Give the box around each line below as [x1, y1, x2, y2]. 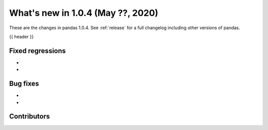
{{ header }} [9, 34, 34, 40]
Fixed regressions [9, 46, 66, 55]
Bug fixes [9, 80, 39, 88]
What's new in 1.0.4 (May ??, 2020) [9, 7, 158, 18]
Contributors [9, 112, 50, 121]
